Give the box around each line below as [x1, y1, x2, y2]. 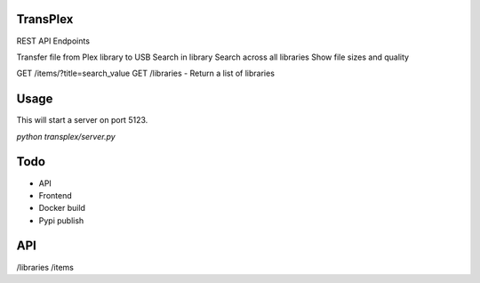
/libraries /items [16, 262, 75, 272]
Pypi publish [38, 214, 84, 226]
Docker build [38, 203, 86, 214]
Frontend [38, 190, 73, 200]
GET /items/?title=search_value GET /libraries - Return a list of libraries [16, 68, 276, 79]
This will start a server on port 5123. [16, 115, 148, 125]
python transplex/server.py [16, 131, 116, 141]
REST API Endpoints [16, 36, 91, 46]
